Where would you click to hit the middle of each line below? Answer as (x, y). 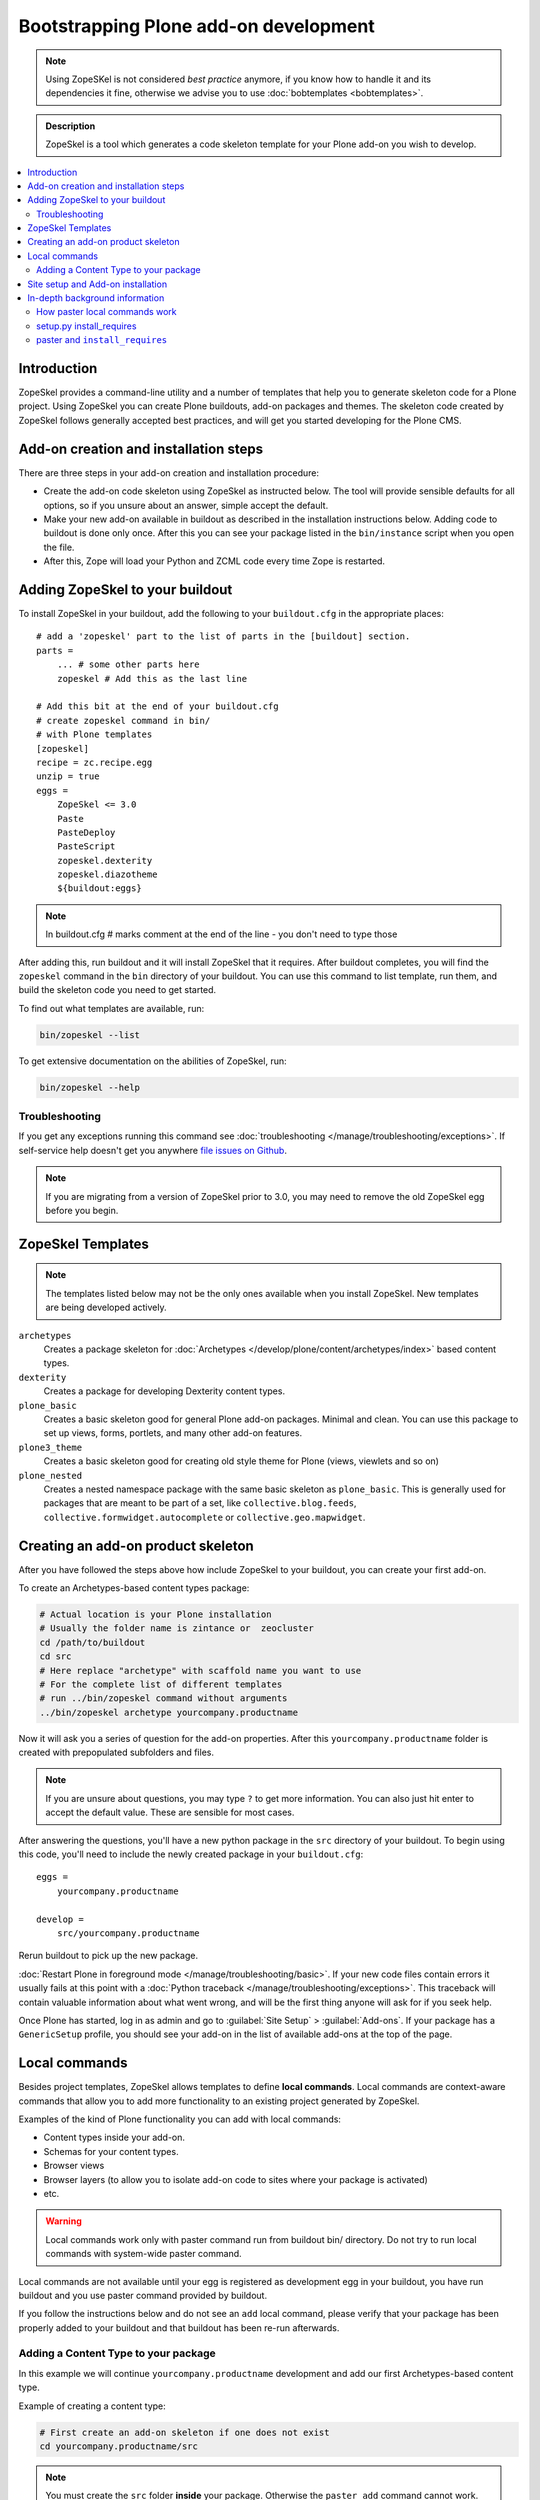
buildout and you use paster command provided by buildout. (143, 2295)
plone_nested (50, 1475)
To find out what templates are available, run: (111, 1008)
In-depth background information (96, 298)
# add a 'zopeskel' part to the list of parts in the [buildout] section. (223, 636)
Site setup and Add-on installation (97, 284)
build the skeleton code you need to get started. (117, 990)
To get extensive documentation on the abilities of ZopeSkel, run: (152, 1061)
